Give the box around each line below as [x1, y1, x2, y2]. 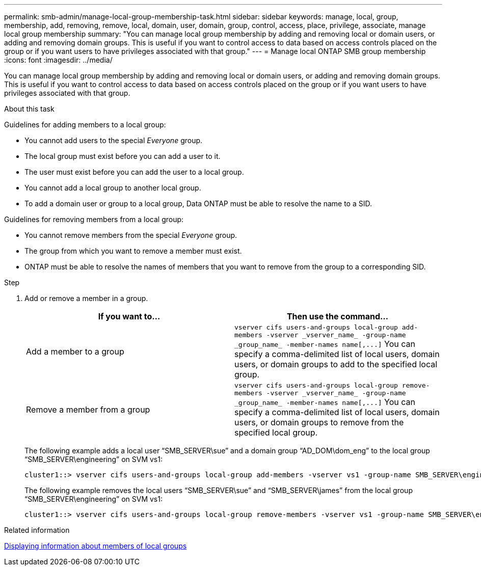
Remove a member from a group [26, 404, 150, 415]
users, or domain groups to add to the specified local [234, 359, 438, 369]
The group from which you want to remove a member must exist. [24, 247, 242, 255]
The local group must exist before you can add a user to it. [24, 152, 221, 160]
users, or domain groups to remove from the [234, 417, 404, 427]
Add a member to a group [26, 346, 124, 357]
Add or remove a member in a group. [24, 294, 148, 303]
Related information [4, 526, 70, 534]
